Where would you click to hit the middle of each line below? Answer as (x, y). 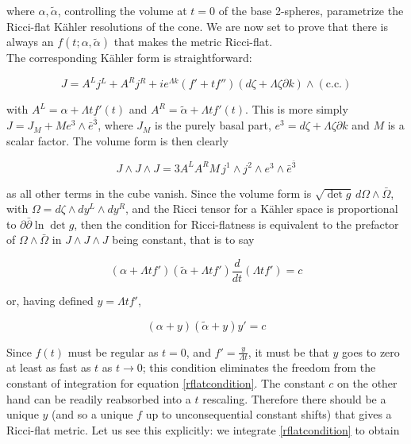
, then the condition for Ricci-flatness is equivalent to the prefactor (236, 224)
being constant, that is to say (183, 239)
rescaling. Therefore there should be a (294, 398)
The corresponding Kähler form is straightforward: (129, 58)
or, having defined (50, 301)
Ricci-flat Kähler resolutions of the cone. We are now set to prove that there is (197, 26)
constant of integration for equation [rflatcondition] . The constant (166, 383)
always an (30, 42)
